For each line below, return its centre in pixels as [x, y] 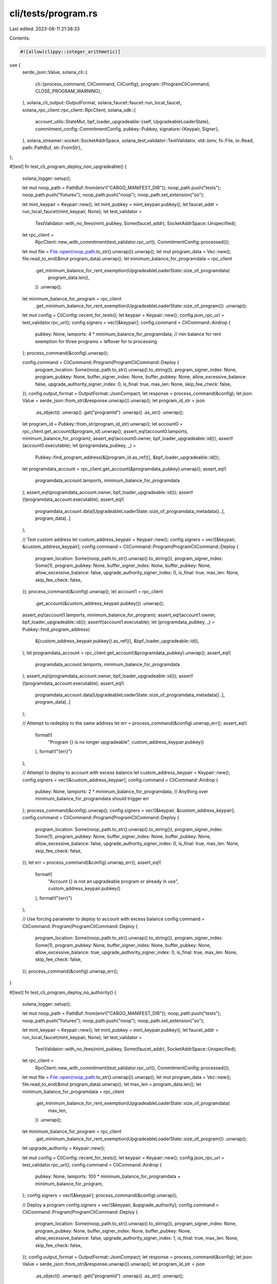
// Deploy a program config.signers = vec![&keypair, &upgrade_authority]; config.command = [121, 1205]
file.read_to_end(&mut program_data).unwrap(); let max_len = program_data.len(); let [112, 1084]
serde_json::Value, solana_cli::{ [55, 72]
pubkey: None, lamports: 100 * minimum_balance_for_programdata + [108, 1177]
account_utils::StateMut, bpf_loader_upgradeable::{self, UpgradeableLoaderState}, [123, 122]
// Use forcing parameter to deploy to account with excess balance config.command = [114, 919]
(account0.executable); [47, 446]
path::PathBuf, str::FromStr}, [52, 148]
